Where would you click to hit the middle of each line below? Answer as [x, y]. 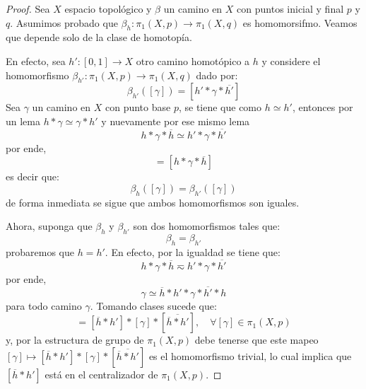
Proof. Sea [28, 8]
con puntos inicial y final [290, 8]
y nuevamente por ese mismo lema [176, 121]
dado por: [217, 75]
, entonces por [323, 107]
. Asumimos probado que [64, 22]
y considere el [291, 60]
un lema [23, 121]
